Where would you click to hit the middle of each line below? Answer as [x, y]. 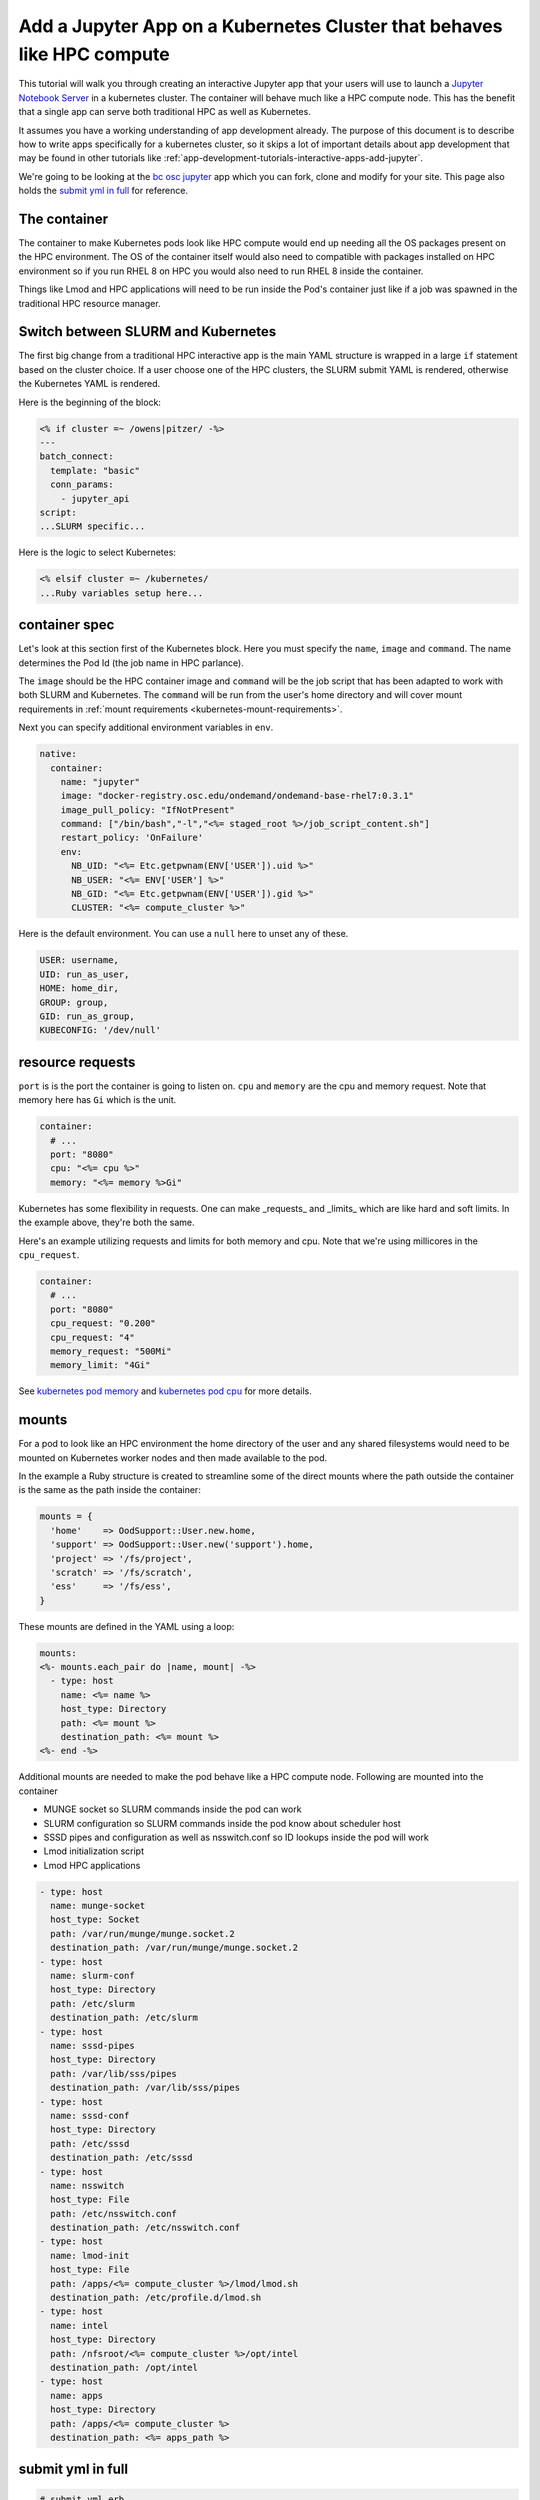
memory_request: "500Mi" [111, 1351]
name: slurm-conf [92, 1976]
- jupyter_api [95, 498]
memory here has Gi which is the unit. [97, 1100]
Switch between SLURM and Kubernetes [147, 331]
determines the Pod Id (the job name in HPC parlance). [131, 662]
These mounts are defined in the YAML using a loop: [126, 1626]
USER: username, [79, 960]
